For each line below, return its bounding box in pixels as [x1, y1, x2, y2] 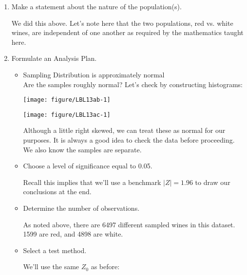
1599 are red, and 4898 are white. [23, 229, 123, 239]
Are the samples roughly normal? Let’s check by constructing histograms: [23, 79, 243, 89]
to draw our [195, 177, 230, 187]
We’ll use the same [23, 261, 79, 272]
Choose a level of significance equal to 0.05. [23, 161, 152, 171]
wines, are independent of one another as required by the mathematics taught [11, 27, 244, 37]
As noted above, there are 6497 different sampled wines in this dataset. [23, 219, 235, 229]
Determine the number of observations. [23, 203, 140, 213]
